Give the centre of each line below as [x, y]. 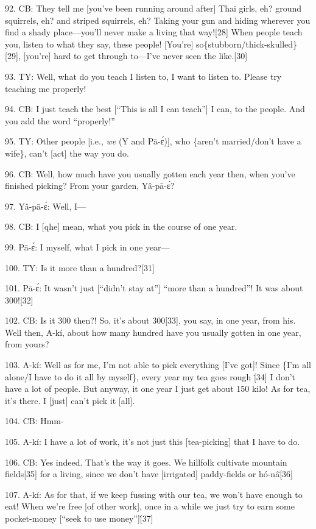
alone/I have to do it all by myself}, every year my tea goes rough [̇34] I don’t [150, 376]
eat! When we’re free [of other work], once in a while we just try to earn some [150, 506]
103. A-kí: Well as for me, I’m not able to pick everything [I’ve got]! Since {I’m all [158, 365]
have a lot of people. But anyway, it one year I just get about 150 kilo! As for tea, [158, 389]
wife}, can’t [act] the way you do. [67, 153]
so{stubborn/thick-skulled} [247, 44]
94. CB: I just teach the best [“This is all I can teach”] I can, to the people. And [155, 109]
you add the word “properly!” [60, 120]
